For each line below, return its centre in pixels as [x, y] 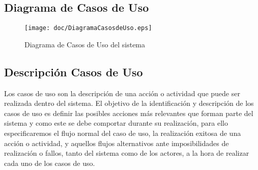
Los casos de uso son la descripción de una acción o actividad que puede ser [122, 93]
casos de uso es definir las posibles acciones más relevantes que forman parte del [129, 113]
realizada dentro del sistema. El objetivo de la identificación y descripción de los [129, 103]
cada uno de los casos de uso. [50, 163]
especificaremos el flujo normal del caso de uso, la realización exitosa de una [123, 133]
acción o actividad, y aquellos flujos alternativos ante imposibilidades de [117, 143]
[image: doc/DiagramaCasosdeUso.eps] [88, 28]
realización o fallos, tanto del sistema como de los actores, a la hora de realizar [127, 153]
